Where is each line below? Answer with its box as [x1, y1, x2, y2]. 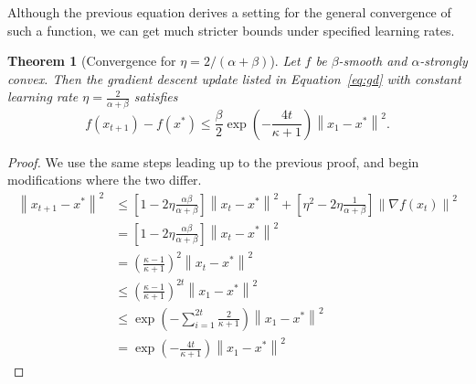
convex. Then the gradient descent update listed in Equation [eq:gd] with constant [7, 69, 461, 88]
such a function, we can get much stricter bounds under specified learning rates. [7, 20, 455, 39]
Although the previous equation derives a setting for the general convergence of [7, 3, 451, 21]
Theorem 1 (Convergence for [7, 51, 176, 70]
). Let [270, 51, 301, 70]
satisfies [133, 87, 178, 106]
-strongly [419, 51, 468, 70]
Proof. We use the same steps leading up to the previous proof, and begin [7, 152, 419, 171]
